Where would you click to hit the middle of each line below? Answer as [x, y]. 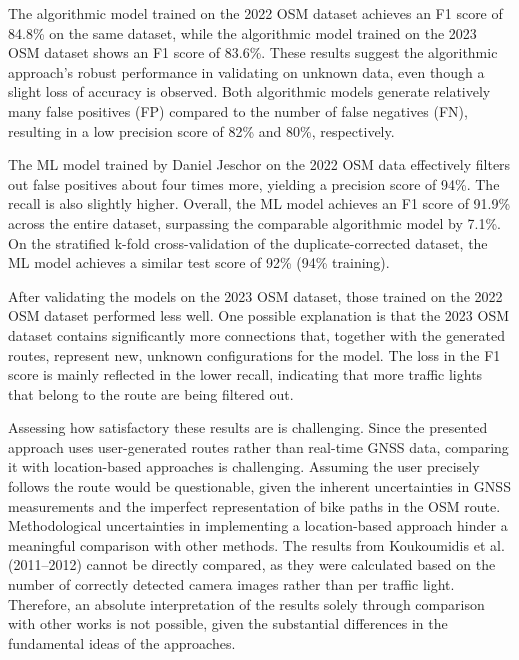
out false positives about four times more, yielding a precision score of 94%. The [254, 183]
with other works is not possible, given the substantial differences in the [228, 623]
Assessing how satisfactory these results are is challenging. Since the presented [248, 427]
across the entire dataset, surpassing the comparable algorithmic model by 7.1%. [254, 222]
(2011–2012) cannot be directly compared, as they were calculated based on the [252, 564]
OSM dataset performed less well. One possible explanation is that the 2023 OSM [259, 315]
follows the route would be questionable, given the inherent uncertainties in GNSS [259, 486]
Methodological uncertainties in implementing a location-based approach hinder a [258, 525]
